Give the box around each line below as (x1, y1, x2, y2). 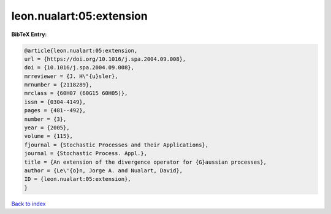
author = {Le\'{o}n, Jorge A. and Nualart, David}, (24, 167, 183, 174)
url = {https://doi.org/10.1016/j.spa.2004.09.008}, (24, 55, 186, 63)
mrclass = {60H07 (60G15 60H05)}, (24, 90, 128, 97)
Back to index (11, 200, 46, 207)
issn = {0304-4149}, (24, 98, 86, 105)
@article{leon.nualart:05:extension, (24, 47, 138, 54)
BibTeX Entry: (11, 31, 47, 38)
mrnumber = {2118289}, (24, 82, 93, 88)
